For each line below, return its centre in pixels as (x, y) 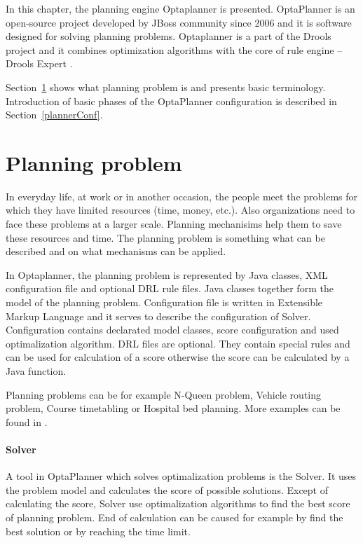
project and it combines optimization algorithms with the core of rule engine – (174, 49)
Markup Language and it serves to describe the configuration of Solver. (158, 316)
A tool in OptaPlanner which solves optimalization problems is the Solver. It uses (181, 476)
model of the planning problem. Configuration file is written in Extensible (164, 302)
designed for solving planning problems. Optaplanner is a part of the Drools (169, 36)
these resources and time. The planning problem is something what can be (165, 237)
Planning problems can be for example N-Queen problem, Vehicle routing (164, 394)
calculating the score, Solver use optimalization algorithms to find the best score (178, 503)
